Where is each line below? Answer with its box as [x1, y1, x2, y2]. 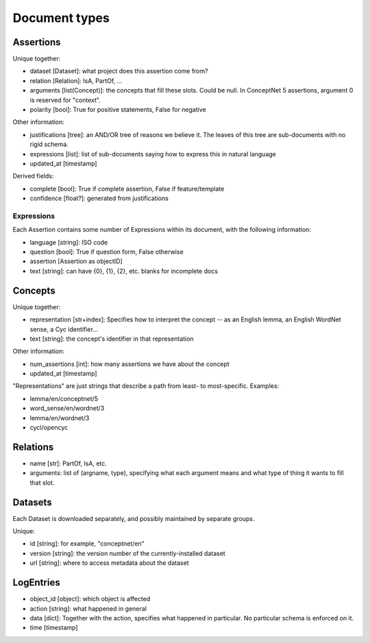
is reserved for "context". [29, 96, 101, 104]
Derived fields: [12, 172, 54, 180]
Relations [12, 441, 54, 452]
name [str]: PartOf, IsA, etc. [29, 459, 108, 468]
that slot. [29, 478, 55, 487]
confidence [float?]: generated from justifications [29, 194, 169, 202]
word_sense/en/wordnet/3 [29, 404, 105, 413]
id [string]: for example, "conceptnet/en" [29, 539, 145, 548]
